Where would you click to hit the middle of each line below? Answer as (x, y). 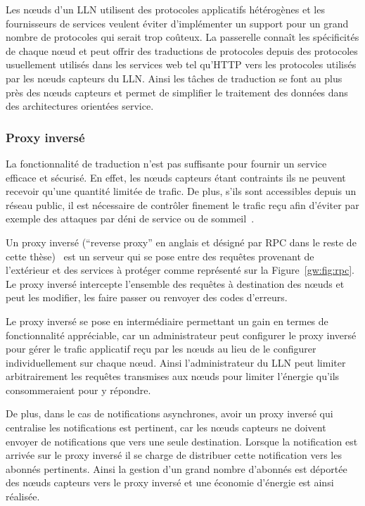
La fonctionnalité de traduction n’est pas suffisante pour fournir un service (166, 163)
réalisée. (23, 496)
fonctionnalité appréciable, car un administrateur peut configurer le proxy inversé (181, 335)
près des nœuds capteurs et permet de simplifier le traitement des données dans (177, 92)
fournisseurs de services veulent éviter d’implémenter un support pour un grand (177, 23)
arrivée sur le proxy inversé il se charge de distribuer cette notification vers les (174, 455)
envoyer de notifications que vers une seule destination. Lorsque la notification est (182, 441)
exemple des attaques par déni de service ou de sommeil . (130, 219)
